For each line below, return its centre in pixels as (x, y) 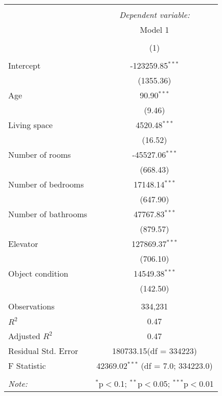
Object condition (38, 273)
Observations (31, 306)
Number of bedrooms (46, 184)
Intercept (25, 65)
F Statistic (27, 366)
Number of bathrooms (48, 214)
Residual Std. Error (43, 351)
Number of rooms (40, 154)
